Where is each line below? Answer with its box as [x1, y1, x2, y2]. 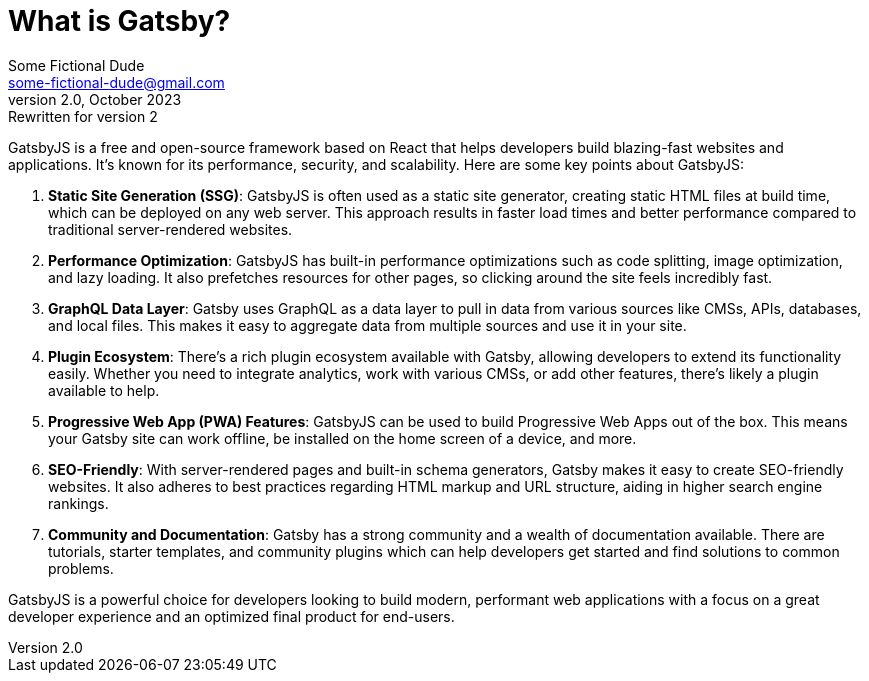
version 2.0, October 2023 [8, 90, 182, 108]
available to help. [48, 381, 160, 399]
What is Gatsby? [8, 4, 231, 38]
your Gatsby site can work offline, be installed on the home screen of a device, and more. [48, 429, 637, 447]
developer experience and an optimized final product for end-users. [8, 607, 455, 625]
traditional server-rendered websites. [48, 220, 293, 238]
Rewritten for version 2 [8, 107, 158, 125]
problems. [48, 559, 114, 577]
